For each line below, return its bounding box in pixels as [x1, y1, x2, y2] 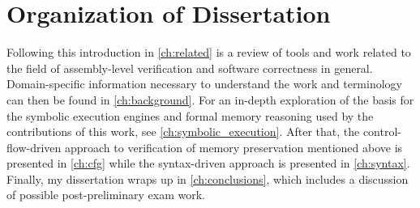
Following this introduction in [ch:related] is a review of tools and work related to [6, 44, 411, 61]
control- [362, 123, 401, 140]
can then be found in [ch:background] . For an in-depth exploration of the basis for [6, 91, 414, 108]
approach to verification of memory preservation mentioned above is [64, 138, 403, 155]
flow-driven [6, 138, 62, 155]
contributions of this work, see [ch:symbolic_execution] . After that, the [6, 123, 360, 140]
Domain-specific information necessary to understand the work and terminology [6, 75, 402, 92]
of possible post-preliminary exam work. [6, 186, 205, 203]
